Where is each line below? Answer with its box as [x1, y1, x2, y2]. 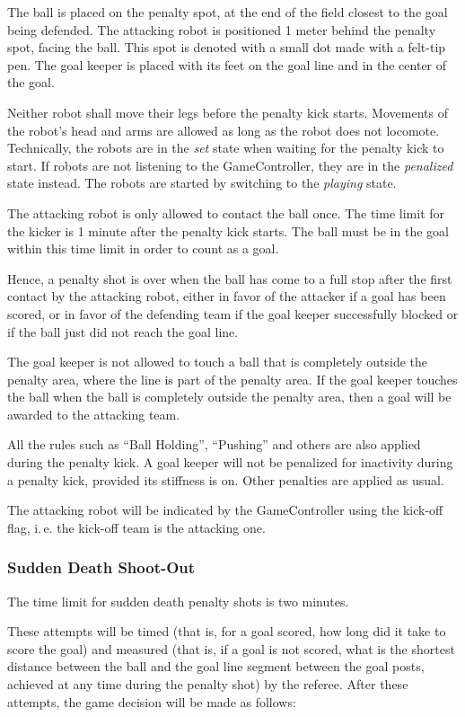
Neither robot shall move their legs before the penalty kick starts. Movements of [7, 102, 448, 121]
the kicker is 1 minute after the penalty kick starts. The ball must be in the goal [7, 221, 449, 240]
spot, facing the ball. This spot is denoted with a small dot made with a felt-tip [7, 38, 446, 57]
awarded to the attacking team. [7, 404, 180, 423]
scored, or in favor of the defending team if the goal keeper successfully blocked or [7, 304, 459, 323]
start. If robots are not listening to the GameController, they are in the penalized [7, 155, 453, 174]
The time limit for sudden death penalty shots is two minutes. [7, 591, 349, 610]
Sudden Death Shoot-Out [7, 556, 196, 579]
